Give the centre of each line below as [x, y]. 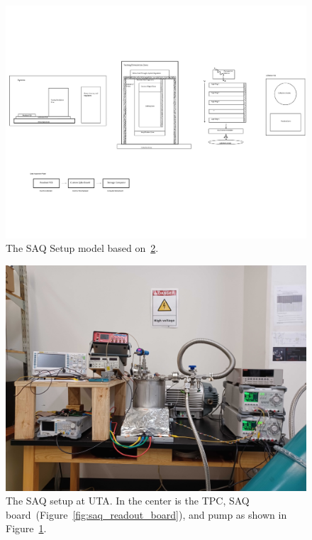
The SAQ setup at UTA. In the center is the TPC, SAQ [128, 501]
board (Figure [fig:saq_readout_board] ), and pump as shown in [146, 514]
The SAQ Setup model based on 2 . [82, 248]
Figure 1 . [26, 528]
